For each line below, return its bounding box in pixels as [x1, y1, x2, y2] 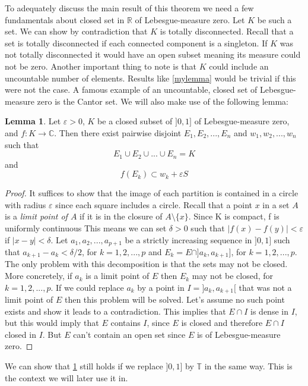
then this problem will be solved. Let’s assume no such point [64, 293, 285, 306]
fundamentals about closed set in [5, 13, 125, 26]
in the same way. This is [204, 360, 293, 372]
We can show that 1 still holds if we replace [5, 360, 163, 372]
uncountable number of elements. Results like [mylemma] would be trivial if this [5, 71, 296, 84]
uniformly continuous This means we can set [5, 221, 167, 234]
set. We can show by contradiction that [5, 25, 148, 37]
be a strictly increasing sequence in [125, 233, 252, 246]
